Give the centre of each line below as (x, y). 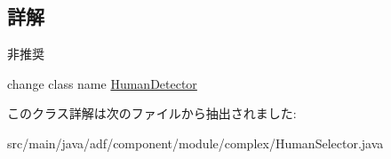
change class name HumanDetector (102, 83)
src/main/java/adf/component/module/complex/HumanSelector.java (195, 143)
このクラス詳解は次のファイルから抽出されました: (152, 113)
